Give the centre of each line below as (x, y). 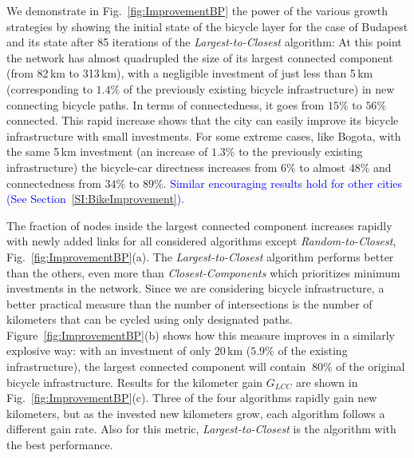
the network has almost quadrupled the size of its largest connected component (200, 57)
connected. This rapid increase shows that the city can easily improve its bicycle (203, 120)
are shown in (327, 382)
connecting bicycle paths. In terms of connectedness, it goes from (166, 104)
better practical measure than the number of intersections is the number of (189, 303)
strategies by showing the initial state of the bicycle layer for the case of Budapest (207, 26)
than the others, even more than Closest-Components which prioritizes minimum (203, 272)
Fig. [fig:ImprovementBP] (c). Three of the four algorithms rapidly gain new (192, 398)
